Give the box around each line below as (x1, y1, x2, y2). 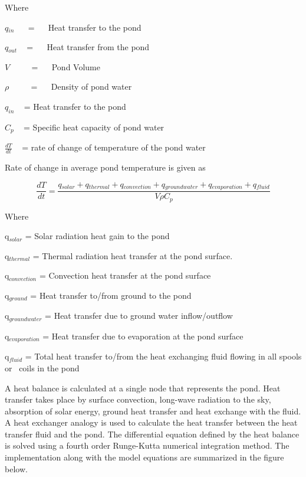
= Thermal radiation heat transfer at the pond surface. (32, 249, 233, 262)
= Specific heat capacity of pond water (24, 120, 164, 133)
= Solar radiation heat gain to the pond (25, 230, 170, 242)
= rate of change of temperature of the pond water (22, 141, 206, 153)
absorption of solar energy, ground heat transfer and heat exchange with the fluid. (5, 404, 301, 417)
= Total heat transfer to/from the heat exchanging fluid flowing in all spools (25, 350, 302, 362)
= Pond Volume (31, 60, 100, 73)
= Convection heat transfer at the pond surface (39, 269, 211, 282)
